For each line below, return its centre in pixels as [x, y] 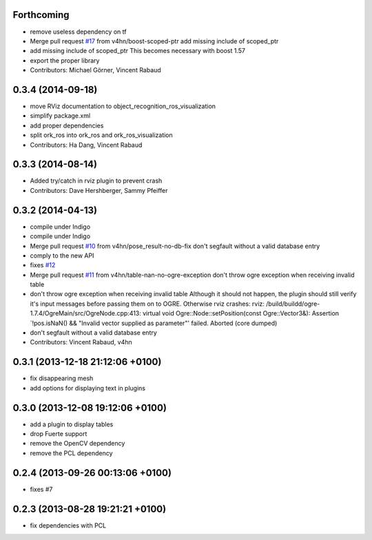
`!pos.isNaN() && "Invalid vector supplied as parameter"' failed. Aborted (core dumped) [154, 323]
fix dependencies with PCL [68, 525]
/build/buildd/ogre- [293, 304]
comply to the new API [62, 256]
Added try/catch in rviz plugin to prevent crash [96, 181]
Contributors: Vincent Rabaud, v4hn [81, 342]
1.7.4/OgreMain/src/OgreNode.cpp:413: [85, 313]
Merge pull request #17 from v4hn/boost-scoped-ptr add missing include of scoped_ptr [154, 41]
